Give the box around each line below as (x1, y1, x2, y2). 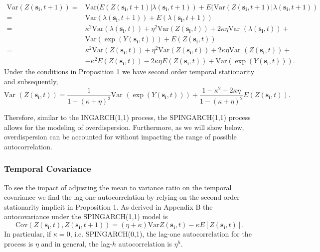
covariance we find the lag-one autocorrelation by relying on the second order (4, 192, 240, 202)
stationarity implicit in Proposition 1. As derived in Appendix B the (4, 201, 213, 212)
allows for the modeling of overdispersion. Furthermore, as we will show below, (4, 122, 244, 132)
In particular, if (4, 229, 51, 239)
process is (4, 238, 33, 249)
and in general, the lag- (41, 238, 112, 249)
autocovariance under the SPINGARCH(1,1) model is (4, 211, 168, 222)
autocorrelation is (118, 238, 172, 249)
